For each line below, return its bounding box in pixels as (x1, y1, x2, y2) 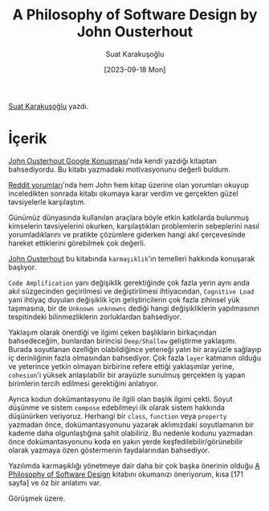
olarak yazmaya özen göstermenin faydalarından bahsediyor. (8, 445, 210, 455)
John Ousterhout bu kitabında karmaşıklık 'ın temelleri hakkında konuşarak (8, 253, 255, 263)
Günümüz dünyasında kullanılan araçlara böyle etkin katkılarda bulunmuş (8, 213, 250, 222)
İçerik (8, 130, 47, 148)
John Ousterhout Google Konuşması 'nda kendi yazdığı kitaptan (8, 156, 217, 165)
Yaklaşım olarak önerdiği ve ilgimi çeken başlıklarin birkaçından (8, 327, 217, 337)
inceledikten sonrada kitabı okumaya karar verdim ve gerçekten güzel (8, 189, 238, 198)
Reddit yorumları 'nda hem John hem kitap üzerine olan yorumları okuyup (8, 180, 249, 189)
